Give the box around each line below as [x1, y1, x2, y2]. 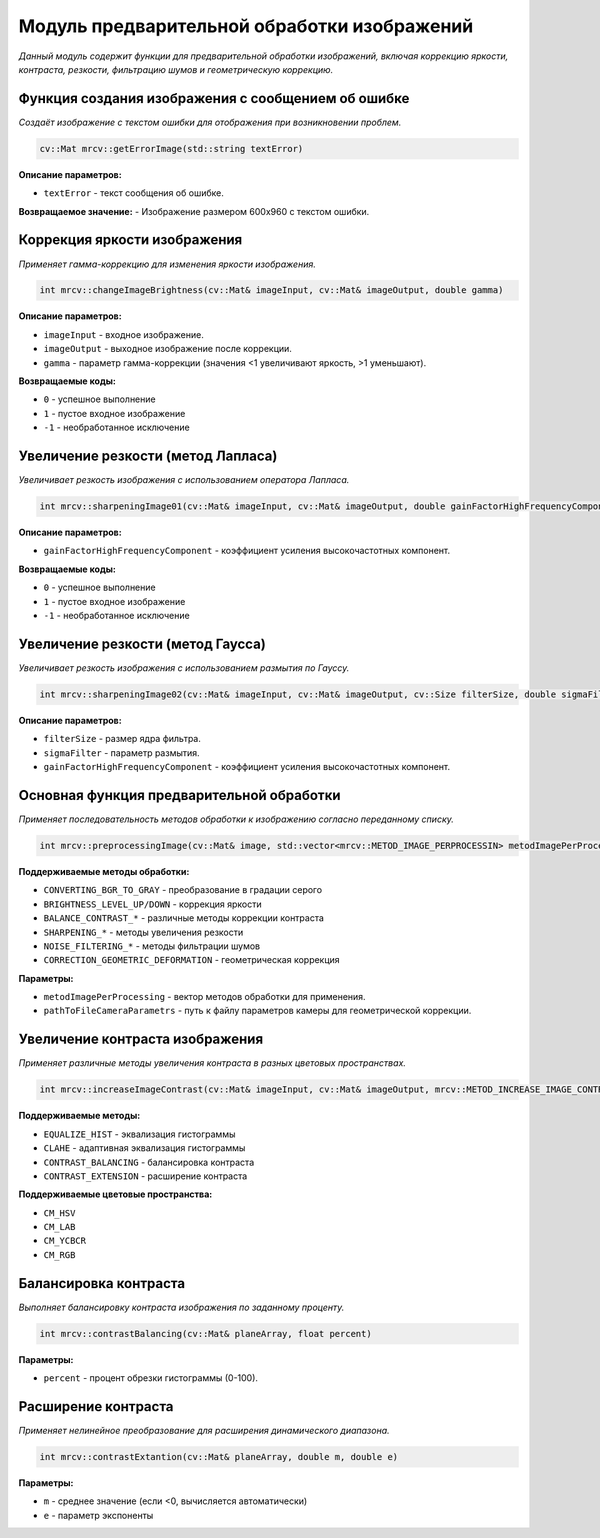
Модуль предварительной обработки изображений [18, 15, 474, 37]
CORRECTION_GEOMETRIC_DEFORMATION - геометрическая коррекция [43, 954, 340, 966]
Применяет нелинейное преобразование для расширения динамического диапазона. [18, 1425, 390, 1437]
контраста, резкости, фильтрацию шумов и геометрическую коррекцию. [18, 63, 334, 75]
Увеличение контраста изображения [18, 1031, 264, 1048]
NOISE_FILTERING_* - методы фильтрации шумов [43, 940, 260, 952]
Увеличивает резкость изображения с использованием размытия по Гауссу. [18, 661, 350, 674]
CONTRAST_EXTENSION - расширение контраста [43, 1170, 248, 1182]
